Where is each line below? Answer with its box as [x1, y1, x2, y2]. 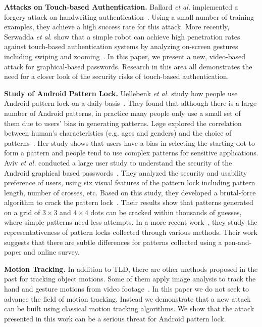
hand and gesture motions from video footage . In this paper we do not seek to [4, 283, 249, 294]
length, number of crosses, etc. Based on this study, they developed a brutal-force [4, 187, 256, 197]
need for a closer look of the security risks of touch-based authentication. [4, 71, 229, 81]
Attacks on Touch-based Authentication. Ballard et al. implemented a [4, 2, 238, 12]
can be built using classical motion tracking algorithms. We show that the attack [4, 303, 254, 314]
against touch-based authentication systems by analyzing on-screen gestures [4, 41, 238, 52]
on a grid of [4, 207, 40, 217]
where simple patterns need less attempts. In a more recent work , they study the [4, 217, 257, 227]
